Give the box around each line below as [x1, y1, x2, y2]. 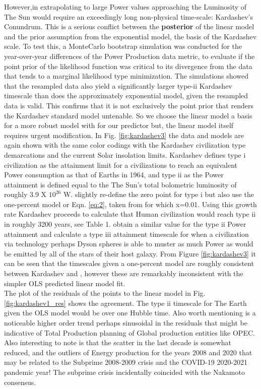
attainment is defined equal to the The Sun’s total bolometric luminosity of [4, 179, 237, 189]
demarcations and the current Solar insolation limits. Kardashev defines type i [4, 149, 246, 160]
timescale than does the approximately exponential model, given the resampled [4, 90, 248, 101]
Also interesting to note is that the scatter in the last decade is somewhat [4, 337, 231, 348]
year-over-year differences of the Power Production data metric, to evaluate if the [4, 50, 255, 61]
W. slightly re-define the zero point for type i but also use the [63, 189, 254, 200]
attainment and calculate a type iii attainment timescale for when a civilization [4, 228, 249, 239]
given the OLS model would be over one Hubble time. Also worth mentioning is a [4, 307, 256, 318]
